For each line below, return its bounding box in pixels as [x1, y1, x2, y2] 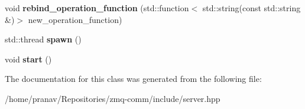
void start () [5, 52, 52, 65]
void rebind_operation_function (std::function [5, 2, 189, 14]
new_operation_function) [28, 13, 122, 25]
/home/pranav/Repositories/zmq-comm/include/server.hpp [5, 92, 220, 104]
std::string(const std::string [202, 2, 301, 14]
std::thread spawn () [5, 33, 82, 45]
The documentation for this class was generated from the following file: [5, 72, 262, 85]
